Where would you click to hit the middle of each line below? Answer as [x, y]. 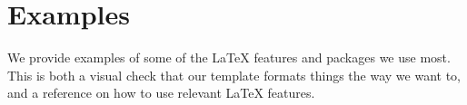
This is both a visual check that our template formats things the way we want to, [234, 75]
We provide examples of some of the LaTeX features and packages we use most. [229, 57]
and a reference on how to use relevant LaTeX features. [161, 93]
